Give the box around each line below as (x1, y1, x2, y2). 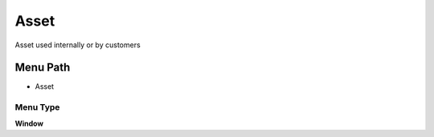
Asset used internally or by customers (14, 40, 141, 50)
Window (14, 119, 44, 128)
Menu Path (14, 61, 71, 75)
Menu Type (14, 102, 60, 113)
